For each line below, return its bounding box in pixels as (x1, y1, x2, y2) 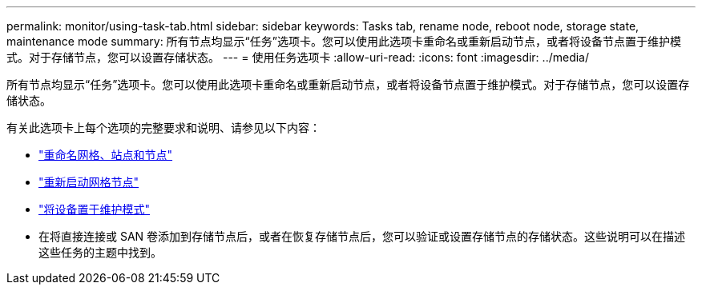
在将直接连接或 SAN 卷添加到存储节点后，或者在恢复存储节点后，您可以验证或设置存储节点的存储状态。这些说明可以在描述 (38, 229, 686, 243)
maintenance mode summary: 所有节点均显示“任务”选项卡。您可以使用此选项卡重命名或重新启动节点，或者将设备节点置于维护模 (6, 34, 681, 48)
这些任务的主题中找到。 (38, 245, 162, 259)
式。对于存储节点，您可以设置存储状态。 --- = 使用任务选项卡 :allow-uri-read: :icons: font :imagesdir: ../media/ (6, 50, 590, 64)
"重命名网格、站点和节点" (38, 148, 173, 161)
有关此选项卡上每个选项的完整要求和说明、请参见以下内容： (6, 121, 321, 134)
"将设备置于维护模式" (38, 202, 151, 216)
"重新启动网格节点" (38, 175, 139, 189)
